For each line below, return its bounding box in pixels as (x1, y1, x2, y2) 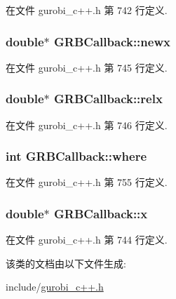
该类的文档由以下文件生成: (6, 255, 126, 270)
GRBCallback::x (54, 204, 148, 222)
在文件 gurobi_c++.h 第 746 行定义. (6, 117, 168, 132)
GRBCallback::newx (54, 32, 170, 50)
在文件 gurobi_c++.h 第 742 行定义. (6, 3, 168, 17)
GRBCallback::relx (54, 90, 163, 107)
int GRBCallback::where (6, 147, 147, 165)
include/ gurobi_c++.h (6, 279, 104, 294)
